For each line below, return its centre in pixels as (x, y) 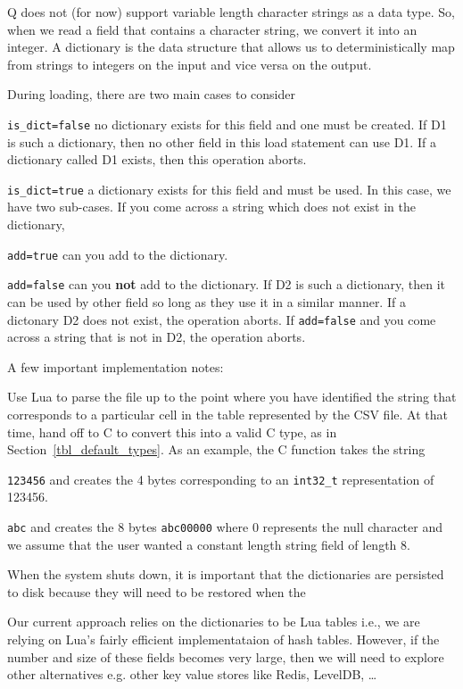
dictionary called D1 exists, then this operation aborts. (157, 159)
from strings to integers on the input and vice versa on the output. (190, 64)
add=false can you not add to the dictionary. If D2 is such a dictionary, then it (227, 284)
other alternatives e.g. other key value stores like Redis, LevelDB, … (192, 674)
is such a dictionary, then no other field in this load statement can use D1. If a (222, 141)
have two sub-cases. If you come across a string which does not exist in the (211, 207)
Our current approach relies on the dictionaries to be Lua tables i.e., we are (214, 622)
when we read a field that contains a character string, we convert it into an (212, 29)
